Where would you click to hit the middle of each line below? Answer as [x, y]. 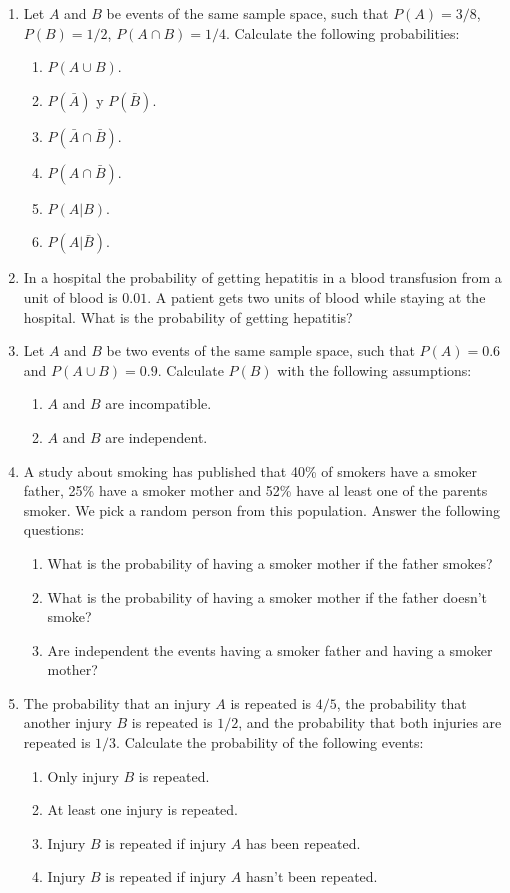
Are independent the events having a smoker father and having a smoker [270, 649]
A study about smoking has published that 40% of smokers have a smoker [250, 470]
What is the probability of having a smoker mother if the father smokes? [270, 562]
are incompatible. [158, 403]
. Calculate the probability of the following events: [270, 742]
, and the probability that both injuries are [370, 722]
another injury [67, 722]
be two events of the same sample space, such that [260, 350]
